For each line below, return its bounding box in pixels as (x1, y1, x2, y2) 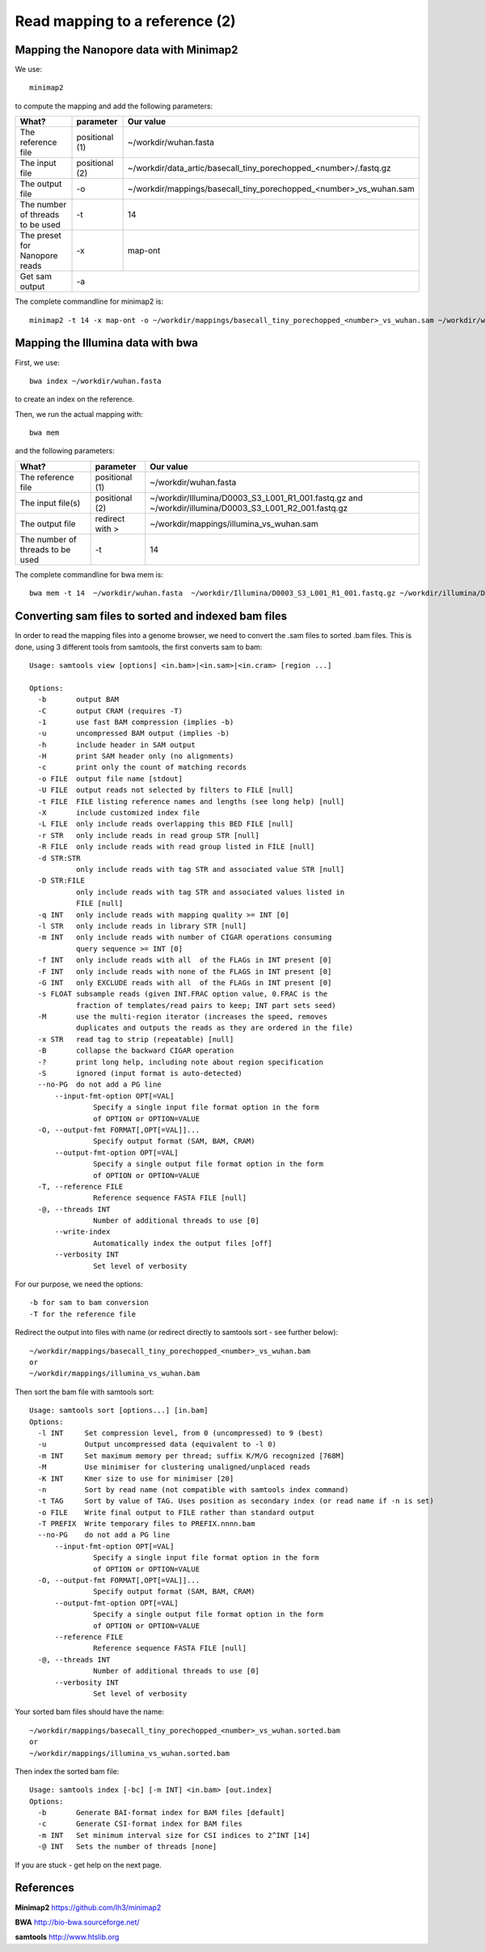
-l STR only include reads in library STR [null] (37, 921, 247, 930)
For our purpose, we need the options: (15, 1279, 143, 1289)
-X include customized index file (37, 808, 200, 818)
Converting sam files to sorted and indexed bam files (15, 610, 287, 623)
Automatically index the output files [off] (93, 1239, 272, 1248)
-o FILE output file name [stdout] (37, 774, 183, 783)
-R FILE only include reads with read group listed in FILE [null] (37, 842, 315, 852)
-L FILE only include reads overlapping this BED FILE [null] (37, 819, 294, 829)
